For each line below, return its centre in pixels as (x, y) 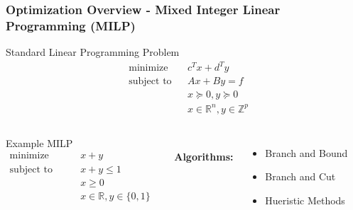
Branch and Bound (306, 152)
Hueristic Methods (305, 200)
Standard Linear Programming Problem (93, 52)
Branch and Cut (300, 176)
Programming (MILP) (71, 25)
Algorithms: (204, 157)
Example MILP (39, 142)
